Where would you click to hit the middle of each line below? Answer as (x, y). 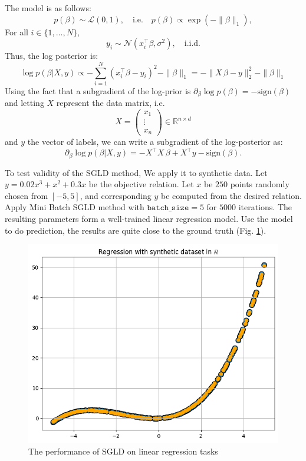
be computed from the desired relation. (232, 195)
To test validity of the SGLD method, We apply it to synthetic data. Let (136, 172)
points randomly (260, 184)
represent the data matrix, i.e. (111, 103)
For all (17, 31)
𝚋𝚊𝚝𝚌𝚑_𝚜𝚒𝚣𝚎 (168, 208)
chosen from (27, 195)
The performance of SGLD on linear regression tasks (123, 451)
